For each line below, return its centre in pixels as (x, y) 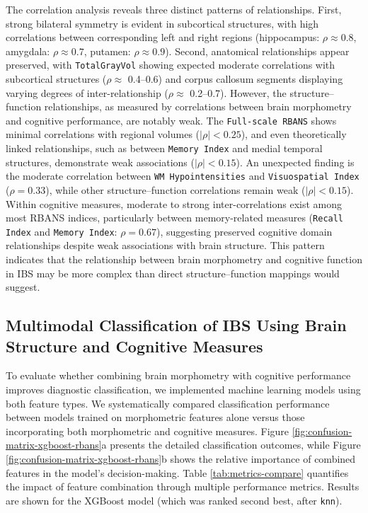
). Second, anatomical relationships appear (257, 51)
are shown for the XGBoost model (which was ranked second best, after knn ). (174, 500)
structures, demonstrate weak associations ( (100, 162)
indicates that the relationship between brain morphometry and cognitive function (184, 259)
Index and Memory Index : (62, 231)
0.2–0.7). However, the (238, 92)
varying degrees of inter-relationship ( (87, 92)
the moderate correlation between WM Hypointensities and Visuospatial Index (183, 176)
